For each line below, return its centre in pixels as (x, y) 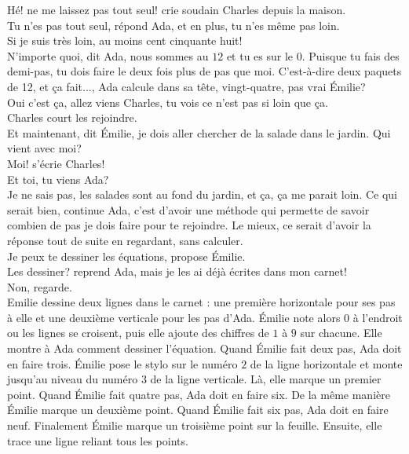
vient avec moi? (44, 148)
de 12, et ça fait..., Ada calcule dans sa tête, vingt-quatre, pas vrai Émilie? (186, 86)
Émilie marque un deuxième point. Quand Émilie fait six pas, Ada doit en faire (198, 410)
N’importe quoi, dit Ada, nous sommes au (108, 55)
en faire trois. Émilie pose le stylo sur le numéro (122, 363)
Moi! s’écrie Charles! (56, 163)
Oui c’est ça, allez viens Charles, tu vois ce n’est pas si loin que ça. (168, 102)
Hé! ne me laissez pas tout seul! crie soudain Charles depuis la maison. (177, 9)
